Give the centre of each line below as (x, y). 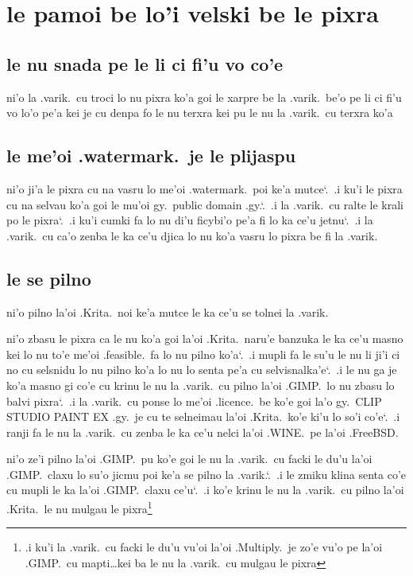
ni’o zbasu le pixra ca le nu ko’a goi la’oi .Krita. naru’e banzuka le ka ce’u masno (205, 339)
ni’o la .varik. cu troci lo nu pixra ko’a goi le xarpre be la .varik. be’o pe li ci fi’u (204, 97)
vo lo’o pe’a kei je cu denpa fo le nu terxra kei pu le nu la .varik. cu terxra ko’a (200, 113)
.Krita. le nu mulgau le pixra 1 (79, 507)
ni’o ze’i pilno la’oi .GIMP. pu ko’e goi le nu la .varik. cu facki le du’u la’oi (189, 459)
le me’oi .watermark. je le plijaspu (151, 156)
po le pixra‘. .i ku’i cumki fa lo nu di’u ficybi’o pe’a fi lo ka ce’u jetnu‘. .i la (190, 220)
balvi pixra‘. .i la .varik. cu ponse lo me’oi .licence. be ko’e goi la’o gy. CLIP (194, 401)
